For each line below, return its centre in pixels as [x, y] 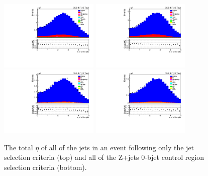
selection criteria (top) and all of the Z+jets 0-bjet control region [104, 157]
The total [19, 147]
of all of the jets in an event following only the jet [118, 147]
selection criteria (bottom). [45, 167]
